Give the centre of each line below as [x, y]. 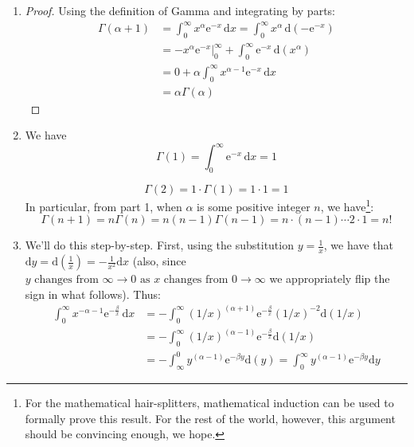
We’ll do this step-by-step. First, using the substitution [159, 245]
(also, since [159, 261]
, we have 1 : [347, 205]
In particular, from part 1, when [103, 206]
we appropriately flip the [330, 278]
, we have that [358, 245]
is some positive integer [254, 206]
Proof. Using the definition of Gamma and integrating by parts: [180, 10]
